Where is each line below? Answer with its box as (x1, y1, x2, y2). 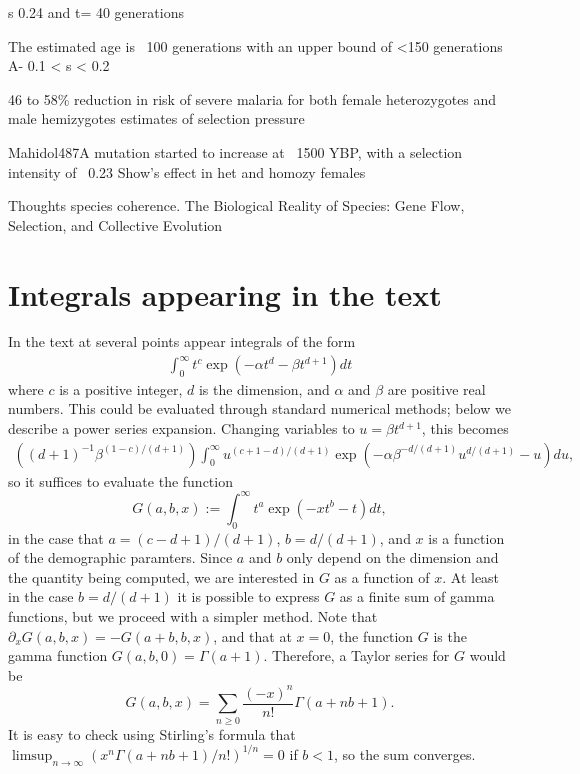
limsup (11, 748, 53, 763)
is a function (428, 527, 505, 548)
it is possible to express (177, 586, 320, 607)
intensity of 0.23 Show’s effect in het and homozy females (8, 161, 366, 182)
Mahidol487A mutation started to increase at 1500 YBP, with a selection (8, 141, 463, 162)
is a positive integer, (59, 378, 183, 399)
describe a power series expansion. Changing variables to (8, 418, 355, 439)
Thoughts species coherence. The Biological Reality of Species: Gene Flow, (8, 195, 465, 216)
